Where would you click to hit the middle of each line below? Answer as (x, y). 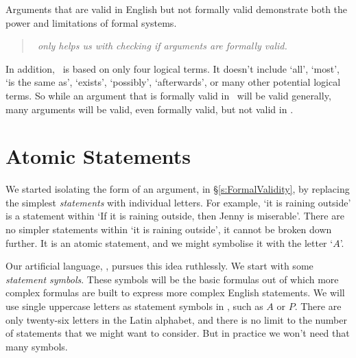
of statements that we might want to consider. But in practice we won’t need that (178, 333)
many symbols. (37, 346)
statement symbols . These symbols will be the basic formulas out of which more (172, 279)
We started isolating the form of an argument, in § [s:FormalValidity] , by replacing (178, 189)
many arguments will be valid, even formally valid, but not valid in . (150, 109)
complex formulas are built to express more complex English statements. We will (175, 293)
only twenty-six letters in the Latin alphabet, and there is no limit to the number (176, 319)
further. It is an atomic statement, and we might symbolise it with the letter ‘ (169, 242)
